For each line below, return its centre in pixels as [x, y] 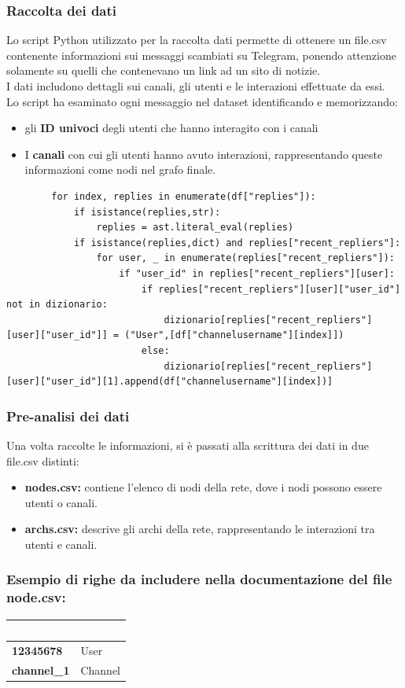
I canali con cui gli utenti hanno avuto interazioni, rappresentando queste [204, 154]
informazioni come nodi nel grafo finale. [120, 169]
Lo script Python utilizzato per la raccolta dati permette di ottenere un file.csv [197, 40]
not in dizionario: [57, 305]
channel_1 [41, 670]
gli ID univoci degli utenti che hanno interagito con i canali [171, 128]
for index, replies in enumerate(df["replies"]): [184, 196]
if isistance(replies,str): [147, 212]
